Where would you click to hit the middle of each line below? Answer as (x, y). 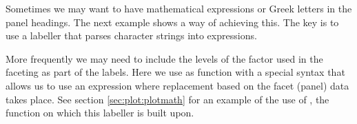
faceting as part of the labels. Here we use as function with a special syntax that (175, 72)
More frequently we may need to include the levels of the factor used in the (164, 58)
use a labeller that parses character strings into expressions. (131, 35)
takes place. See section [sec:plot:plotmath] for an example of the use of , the (167, 99)
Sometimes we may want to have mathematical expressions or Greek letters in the (179, 8)
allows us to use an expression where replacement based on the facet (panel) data (177, 85)
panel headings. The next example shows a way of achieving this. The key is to (172, 22)
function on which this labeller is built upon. (100, 113)
